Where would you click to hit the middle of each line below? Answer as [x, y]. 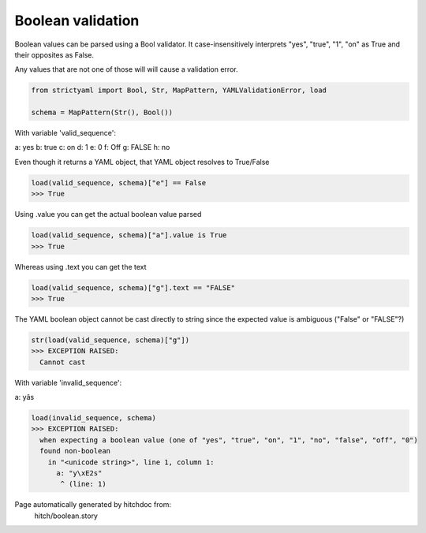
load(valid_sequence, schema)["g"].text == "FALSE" [133, 287]
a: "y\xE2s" [79, 473]
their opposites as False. [54, 54]
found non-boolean [75, 451]
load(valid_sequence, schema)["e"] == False [119, 183]
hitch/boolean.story [66, 516]
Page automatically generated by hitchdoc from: [93, 505]
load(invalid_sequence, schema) [94, 418]
